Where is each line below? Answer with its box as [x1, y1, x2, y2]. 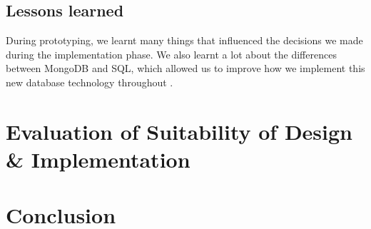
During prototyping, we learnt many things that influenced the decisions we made [6, 33, 363, 48]
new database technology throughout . [6, 74, 173, 89]
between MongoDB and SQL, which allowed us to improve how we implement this [6, 61, 365, 76]
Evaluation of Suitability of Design [6, 116, 352, 146]
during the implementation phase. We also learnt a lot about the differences [6, 46, 337, 61]
